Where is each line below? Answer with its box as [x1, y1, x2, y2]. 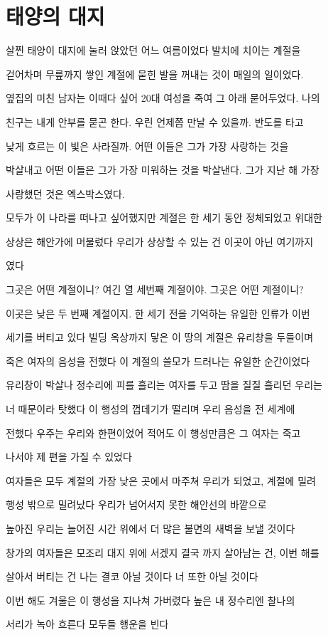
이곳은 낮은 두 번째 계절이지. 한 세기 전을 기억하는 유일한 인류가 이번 [6, 305, 310, 320]
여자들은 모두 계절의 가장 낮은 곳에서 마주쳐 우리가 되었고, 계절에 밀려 [6, 473, 316, 488]
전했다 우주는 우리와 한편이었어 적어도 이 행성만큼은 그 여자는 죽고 [6, 425, 301, 440]
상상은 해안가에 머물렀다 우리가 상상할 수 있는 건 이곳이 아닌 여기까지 [6, 233, 314, 248]
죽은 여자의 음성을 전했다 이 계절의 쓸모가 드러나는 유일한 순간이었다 [6, 353, 310, 368]
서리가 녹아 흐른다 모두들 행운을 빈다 [6, 616, 169, 631]
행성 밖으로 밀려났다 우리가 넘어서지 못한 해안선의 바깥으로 [6, 497, 267, 512]
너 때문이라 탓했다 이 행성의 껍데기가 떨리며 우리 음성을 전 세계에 [6, 402, 295, 416]
